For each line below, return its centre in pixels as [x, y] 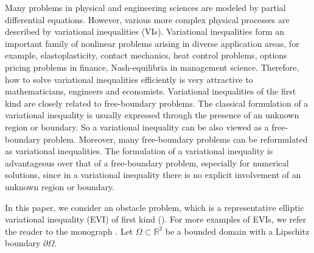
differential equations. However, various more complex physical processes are [147, 19]
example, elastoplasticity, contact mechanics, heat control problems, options [146, 55]
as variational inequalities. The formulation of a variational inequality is [139, 151]
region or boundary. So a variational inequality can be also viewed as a [137, 127]
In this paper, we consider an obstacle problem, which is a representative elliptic [155, 207]
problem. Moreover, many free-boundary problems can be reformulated [176, 139]
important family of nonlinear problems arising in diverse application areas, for [152, 43]
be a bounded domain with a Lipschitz [237, 231]
